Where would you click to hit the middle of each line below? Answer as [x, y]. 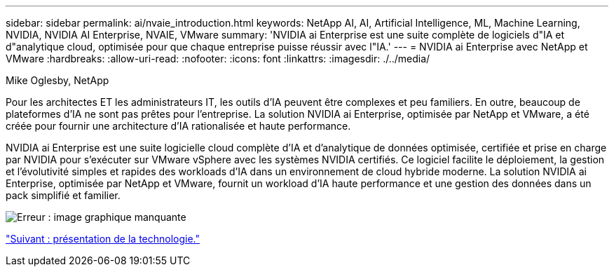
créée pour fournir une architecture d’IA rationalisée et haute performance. [178, 126]
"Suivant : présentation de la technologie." [103, 239]
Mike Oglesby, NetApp [57, 80]
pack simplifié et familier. [63, 195]
